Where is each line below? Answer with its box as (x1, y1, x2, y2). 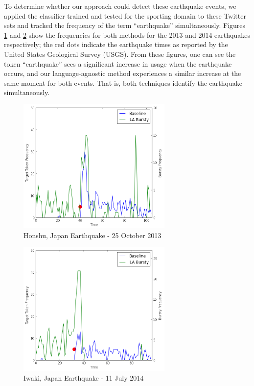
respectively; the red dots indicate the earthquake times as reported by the (4, 39, 228, 49)
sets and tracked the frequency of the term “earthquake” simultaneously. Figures (4, 20, 246, 30)
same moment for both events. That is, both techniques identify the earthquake (4, 77, 242, 88)
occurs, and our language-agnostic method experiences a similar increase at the (4, 68, 241, 78)
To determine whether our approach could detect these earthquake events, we (4, 1, 236, 11)
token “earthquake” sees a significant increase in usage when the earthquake (4, 58, 232, 69)
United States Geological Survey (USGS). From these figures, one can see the (4, 48, 236, 59)
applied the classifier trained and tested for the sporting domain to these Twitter (4, 10, 246, 21)
